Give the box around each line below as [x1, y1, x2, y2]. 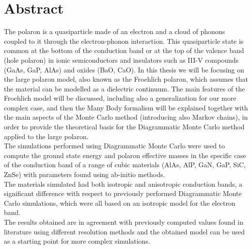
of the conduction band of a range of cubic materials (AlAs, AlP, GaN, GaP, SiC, [4, 160, 246, 170]
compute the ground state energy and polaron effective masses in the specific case [4, 150, 246, 160]
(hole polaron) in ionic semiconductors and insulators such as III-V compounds [4, 54, 239, 65]
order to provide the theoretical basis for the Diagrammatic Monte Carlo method [4, 122, 245, 132]
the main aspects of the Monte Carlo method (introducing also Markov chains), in [4, 112, 248, 122]
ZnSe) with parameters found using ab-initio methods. [4, 169, 165, 179]
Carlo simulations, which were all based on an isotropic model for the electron [4, 197, 236, 208]
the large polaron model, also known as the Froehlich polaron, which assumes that [4, 74, 248, 84]
